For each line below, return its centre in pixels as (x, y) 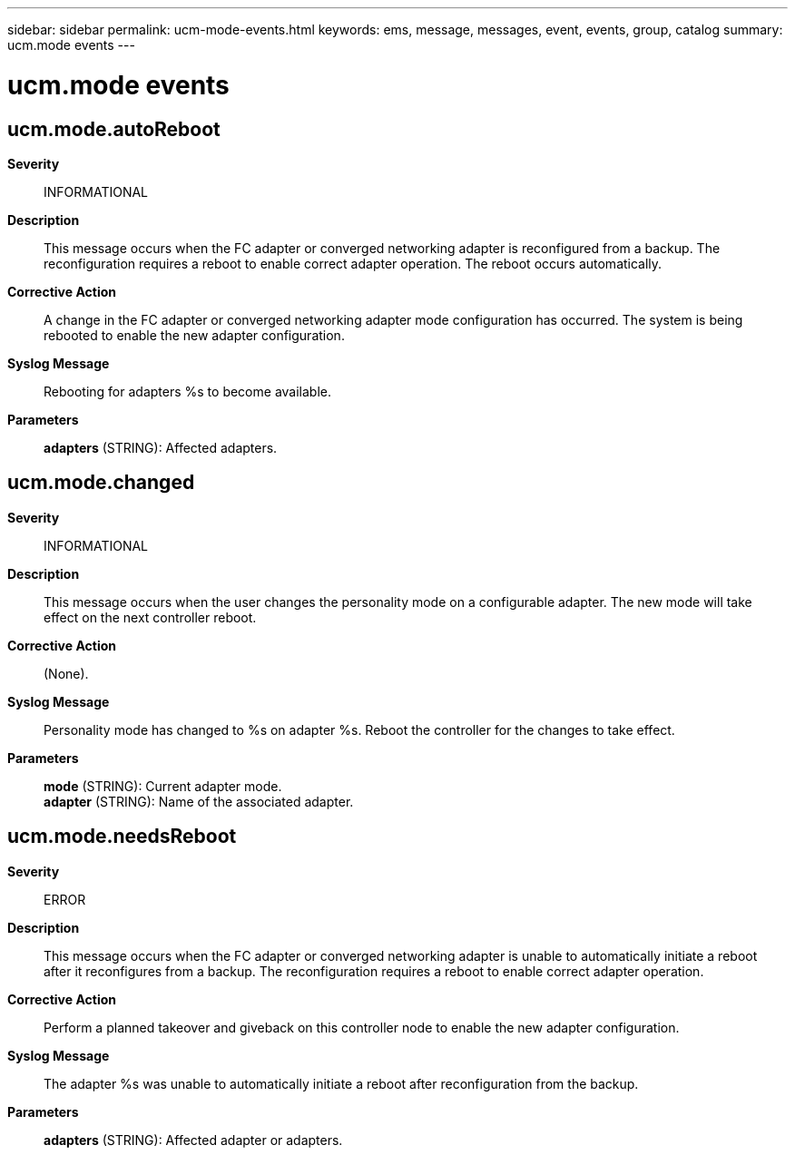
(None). (66, 673)
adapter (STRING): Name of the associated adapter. (199, 801)
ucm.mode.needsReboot (122, 837)
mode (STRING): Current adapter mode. (163, 786)
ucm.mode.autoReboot (114, 129)
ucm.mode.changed (101, 483)
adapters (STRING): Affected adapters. (161, 447)
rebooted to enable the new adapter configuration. (194, 335)
